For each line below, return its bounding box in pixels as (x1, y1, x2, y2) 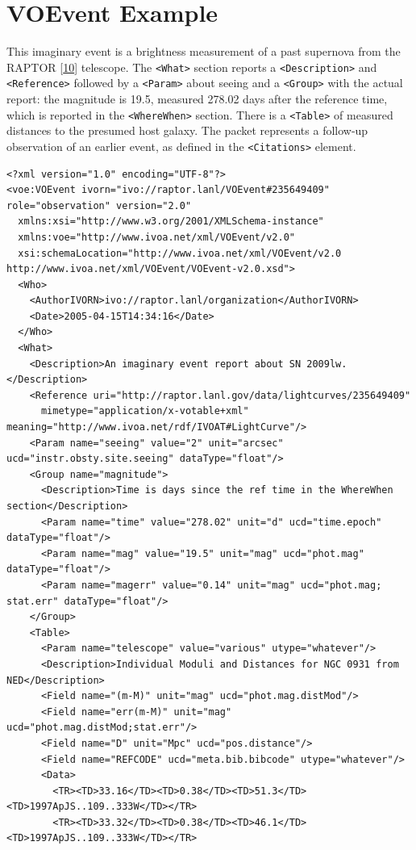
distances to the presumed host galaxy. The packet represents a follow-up (6, 122, 368, 139)
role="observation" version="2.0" (6, 199, 192, 211)
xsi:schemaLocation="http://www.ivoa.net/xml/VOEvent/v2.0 (18, 247, 342, 259)
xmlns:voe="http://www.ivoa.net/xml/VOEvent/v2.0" (18, 231, 295, 243)
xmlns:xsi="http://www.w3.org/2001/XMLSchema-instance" (18, 216, 324, 228)
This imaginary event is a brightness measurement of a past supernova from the (6, 43, 401, 60)
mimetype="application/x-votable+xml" (40, 405, 249, 417)
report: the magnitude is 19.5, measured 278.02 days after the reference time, (6, 90, 388, 107)
